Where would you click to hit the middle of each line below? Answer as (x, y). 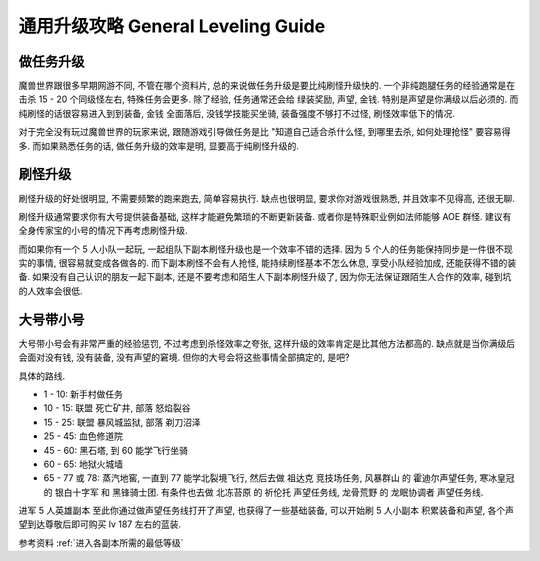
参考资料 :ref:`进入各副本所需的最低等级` (101, 542)
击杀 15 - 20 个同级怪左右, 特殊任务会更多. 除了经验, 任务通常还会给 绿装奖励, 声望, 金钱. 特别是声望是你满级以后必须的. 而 (268, 99)
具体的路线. (42, 376)
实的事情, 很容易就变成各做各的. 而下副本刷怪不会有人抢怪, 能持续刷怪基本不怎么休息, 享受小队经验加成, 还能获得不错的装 (267, 263)
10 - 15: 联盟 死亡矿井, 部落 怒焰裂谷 (117, 408)
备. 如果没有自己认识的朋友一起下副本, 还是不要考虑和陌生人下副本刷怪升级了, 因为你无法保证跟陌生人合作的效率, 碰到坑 (265, 277)
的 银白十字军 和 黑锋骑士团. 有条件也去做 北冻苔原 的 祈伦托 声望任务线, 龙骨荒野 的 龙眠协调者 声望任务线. (263, 492)
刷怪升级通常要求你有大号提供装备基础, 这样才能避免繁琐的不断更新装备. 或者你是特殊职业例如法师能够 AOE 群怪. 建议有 (265, 216)
